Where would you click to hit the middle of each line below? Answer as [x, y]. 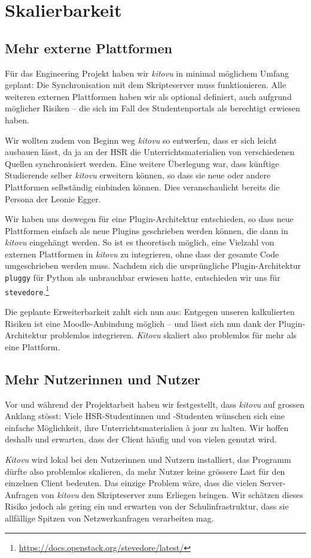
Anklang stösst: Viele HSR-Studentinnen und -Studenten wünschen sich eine [145, 416]
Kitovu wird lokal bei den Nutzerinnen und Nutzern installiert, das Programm [148, 459]
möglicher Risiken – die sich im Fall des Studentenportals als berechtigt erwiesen [153, 108]
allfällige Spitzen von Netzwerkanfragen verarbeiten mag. [109, 518]
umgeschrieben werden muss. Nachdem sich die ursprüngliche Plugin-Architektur [153, 266]
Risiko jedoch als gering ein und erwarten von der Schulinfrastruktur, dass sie [147, 506]
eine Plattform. [33, 346]
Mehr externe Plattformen [89, 48]
